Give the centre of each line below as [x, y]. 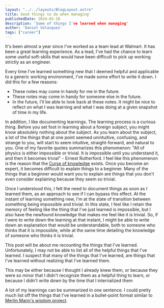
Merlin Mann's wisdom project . [36, 300]
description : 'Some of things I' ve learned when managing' [67, 23]
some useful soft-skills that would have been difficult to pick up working [78, 57]
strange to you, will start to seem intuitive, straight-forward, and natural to [80, 142]
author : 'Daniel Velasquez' [34, 28]
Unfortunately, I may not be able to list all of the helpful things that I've [76, 250]
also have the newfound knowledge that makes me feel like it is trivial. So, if [82, 215]
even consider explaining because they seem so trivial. [61, 179]
